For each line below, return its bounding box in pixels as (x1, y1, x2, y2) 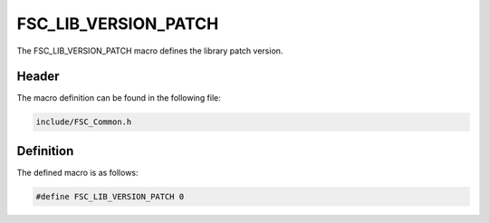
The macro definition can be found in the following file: (16, 92, 222, 103)
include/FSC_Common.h (35, 117, 132, 127)
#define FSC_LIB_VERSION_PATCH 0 (35, 191, 185, 201)
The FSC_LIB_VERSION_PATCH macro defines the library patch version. (16, 45, 283, 56)
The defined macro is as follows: (16, 167, 139, 178)
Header (16, 69, 60, 84)
